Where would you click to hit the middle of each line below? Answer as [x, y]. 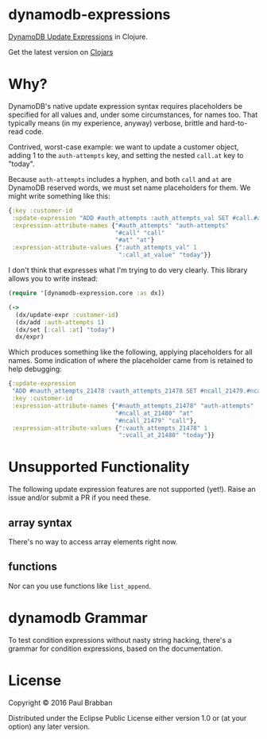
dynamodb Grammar [78, 618]
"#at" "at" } [135, 240]
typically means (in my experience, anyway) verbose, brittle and [113, 123]
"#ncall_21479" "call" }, [156, 420]
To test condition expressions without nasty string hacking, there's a [120, 640]
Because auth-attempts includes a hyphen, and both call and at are [120, 179]
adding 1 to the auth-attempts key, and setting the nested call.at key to [126, 155]
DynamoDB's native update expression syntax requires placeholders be [125, 106]
